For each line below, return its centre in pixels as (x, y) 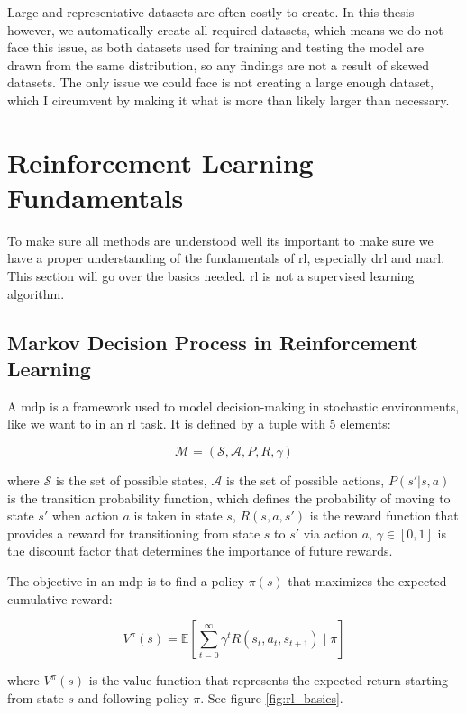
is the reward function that (384, 515)
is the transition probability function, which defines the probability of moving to (229, 497)
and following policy (133, 697)
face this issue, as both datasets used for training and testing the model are (215, 47)
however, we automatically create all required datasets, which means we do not (225, 29)
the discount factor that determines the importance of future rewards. (200, 551)
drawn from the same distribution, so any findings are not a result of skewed (219, 64)
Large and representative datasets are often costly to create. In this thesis (211, 12)
